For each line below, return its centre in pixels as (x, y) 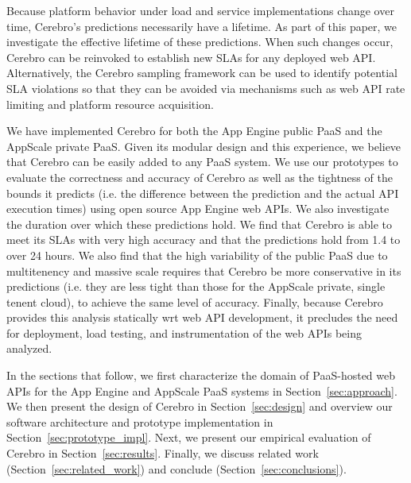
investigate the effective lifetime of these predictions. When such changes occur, (200, 42)
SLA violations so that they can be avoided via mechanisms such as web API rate (206, 88)
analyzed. (29, 348)
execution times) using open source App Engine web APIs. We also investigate (198, 209)
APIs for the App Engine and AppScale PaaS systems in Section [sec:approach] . (202, 390)
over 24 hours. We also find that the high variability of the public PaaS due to (197, 255)
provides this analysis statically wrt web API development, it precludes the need (202, 317)
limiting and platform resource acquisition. (110, 104)
